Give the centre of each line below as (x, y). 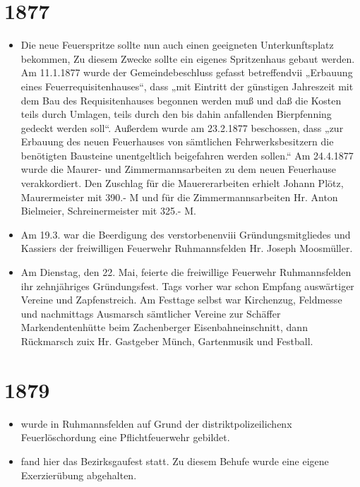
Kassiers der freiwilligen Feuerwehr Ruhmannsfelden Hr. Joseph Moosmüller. (187, 248)
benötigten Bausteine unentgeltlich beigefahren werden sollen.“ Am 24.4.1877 (187, 155)
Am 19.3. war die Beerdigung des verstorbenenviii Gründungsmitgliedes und (186, 234)
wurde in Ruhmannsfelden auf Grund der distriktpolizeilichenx (156, 423)
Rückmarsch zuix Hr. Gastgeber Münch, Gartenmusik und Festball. (167, 341)
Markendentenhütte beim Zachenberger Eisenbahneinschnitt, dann (164, 327)
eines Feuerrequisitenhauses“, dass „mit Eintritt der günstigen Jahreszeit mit (187, 86)
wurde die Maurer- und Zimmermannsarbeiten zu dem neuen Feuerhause (179, 169)
